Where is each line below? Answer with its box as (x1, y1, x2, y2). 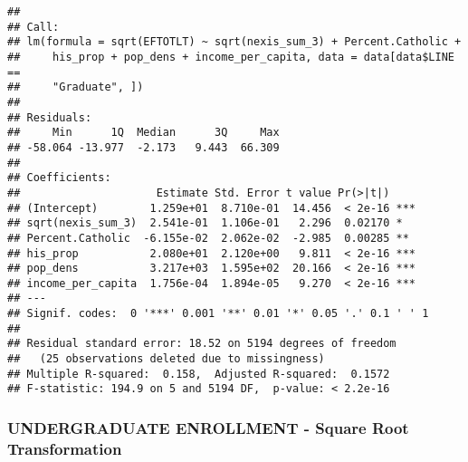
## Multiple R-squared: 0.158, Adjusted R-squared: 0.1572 (7, 367, 390, 380)
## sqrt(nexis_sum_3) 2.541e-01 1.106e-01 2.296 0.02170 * (7, 217, 403, 230)
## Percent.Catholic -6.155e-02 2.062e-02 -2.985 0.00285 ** (7, 231, 409, 245)
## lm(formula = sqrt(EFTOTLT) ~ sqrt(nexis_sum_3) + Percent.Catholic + (7, 35, 462, 49)
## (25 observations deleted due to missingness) (7, 352, 325, 366)
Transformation (7, 437, 122, 459)
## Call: (7, 20, 60, 34)
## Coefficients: (7, 171, 111, 185)
